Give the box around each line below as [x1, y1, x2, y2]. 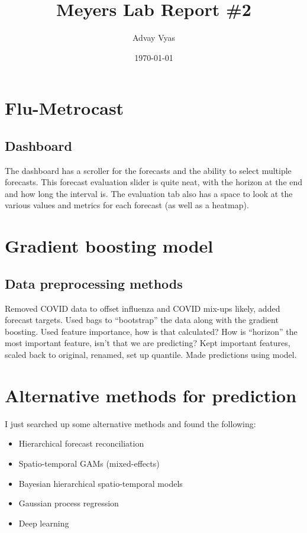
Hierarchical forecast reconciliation [18, 437, 144, 450]
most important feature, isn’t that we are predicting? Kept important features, [5, 337, 290, 349]
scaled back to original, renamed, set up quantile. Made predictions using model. [5, 348, 297, 361]
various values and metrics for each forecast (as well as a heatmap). [5, 199, 249, 211]
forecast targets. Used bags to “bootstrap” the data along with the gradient [5, 314, 279, 326]
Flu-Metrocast [5, 96, 124, 120]
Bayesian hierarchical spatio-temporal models [18, 477, 183, 489]
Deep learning [18, 516, 69, 529]
